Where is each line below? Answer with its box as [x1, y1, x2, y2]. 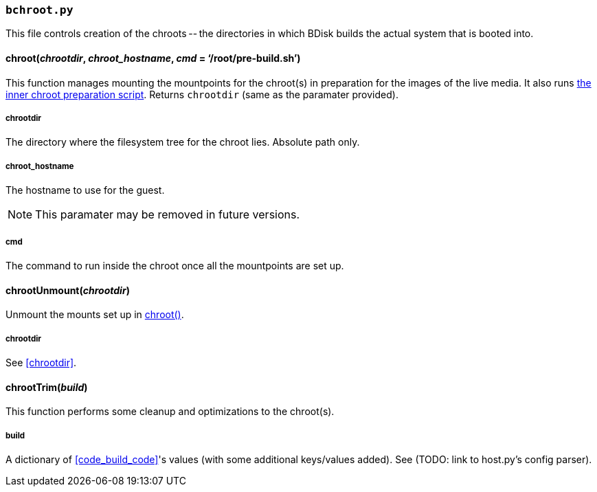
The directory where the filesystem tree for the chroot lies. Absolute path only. [5, 136, 360, 148]
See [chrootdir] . [5, 356, 77, 368]
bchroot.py [5, 3, 74, 16]
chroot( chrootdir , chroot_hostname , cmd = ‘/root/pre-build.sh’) [5, 52, 301, 64]
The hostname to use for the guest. [5, 184, 165, 197]
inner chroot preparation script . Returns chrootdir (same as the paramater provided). [5, 88, 398, 100]
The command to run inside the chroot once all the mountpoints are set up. [5, 259, 344, 271]
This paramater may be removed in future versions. [35, 208, 300, 222]
